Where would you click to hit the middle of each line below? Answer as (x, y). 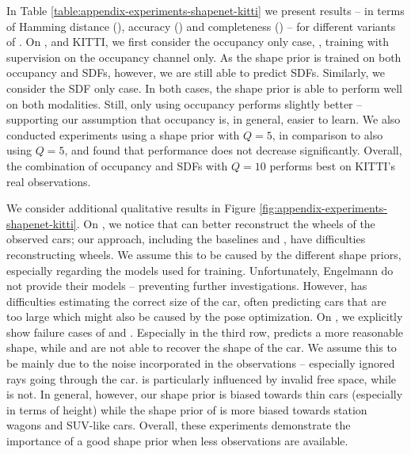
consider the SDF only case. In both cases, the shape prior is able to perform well (204, 88)
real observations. (49, 181)
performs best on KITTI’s (332, 165)
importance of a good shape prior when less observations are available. (177, 441)
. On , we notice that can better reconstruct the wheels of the (226, 223)
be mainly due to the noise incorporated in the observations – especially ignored (201, 363)
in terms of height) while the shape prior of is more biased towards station (187, 409)
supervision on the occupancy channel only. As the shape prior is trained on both (204, 57)
